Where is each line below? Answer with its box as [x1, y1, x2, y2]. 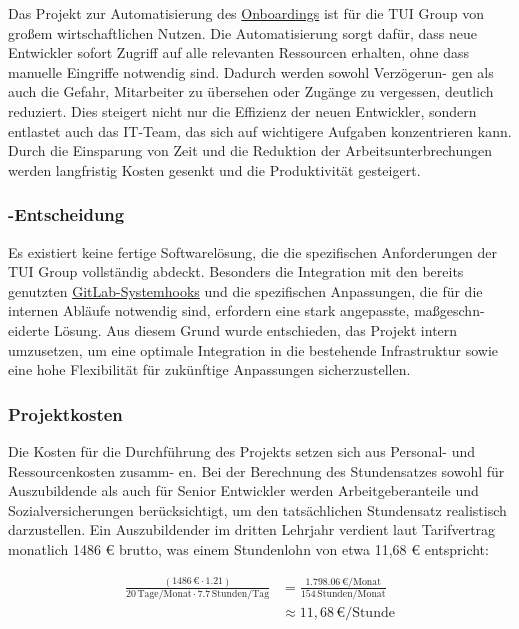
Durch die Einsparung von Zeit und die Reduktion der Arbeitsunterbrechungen [8, 140, 493, 161]
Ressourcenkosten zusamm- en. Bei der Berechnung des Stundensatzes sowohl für [8, 460, 505, 481]
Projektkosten [8, 401, 123, 426]
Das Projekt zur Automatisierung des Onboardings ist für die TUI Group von [8, 3, 484, 23]
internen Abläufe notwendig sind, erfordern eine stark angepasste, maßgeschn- [8, 300, 485, 321]
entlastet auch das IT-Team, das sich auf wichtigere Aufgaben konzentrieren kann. [8, 120, 512, 141]
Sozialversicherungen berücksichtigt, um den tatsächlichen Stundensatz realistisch [8, 499, 507, 520]
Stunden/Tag [211, 589, 270, 600]
